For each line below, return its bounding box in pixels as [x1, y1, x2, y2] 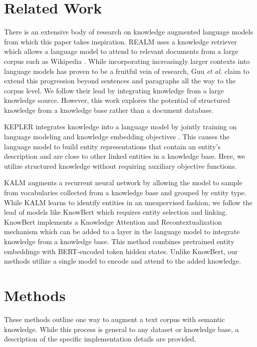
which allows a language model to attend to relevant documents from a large [4, 46, 239, 56]
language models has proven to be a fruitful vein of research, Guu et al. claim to [4, 65, 250, 76]
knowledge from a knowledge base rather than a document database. [4, 104, 214, 115]
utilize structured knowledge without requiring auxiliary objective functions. [4, 160, 237, 171]
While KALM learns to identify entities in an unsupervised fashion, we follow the [4, 197, 253, 207]
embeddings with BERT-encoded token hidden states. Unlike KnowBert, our [4, 246, 238, 256]
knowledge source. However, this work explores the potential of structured [4, 95, 230, 105]
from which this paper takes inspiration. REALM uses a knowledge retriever [4, 36, 237, 46]
